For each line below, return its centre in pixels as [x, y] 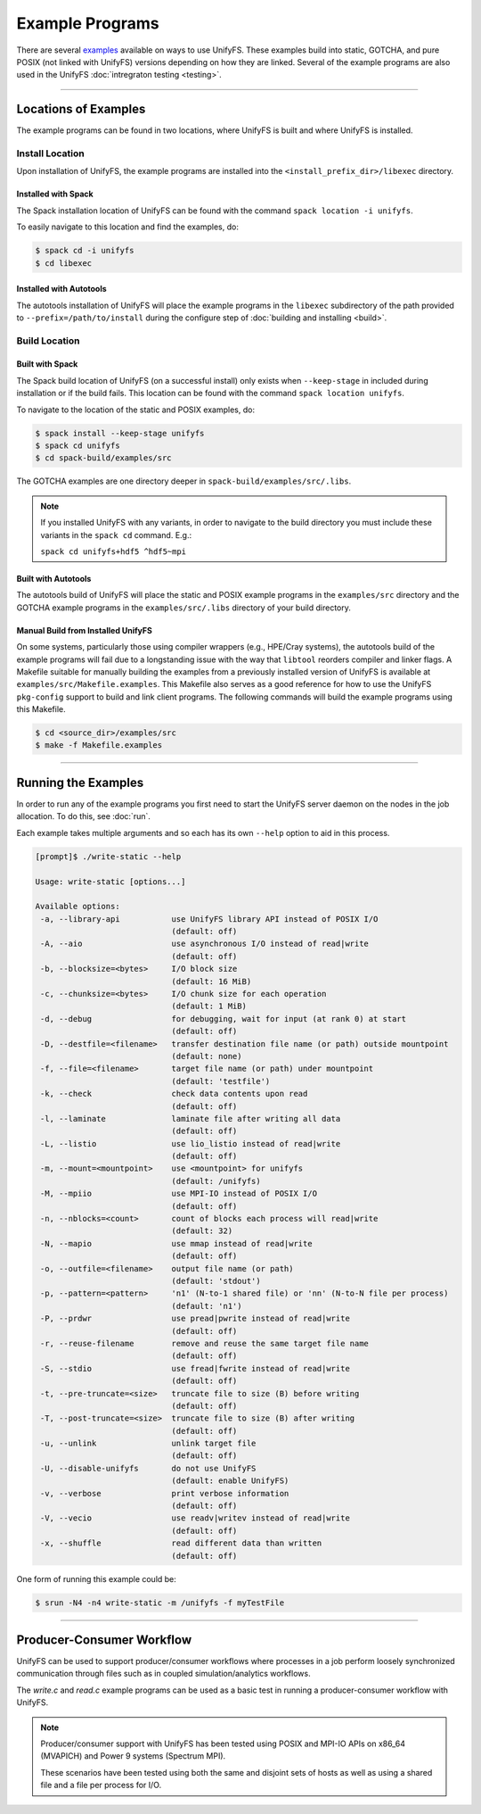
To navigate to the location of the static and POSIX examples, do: [136, 410]
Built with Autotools [54, 578]
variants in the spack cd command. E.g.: [116, 534]
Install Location [50, 153]
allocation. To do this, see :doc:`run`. [84, 816]
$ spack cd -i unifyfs [85, 251]
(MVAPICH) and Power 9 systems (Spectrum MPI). [133, 1756]
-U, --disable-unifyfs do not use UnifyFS [148, 1468]
